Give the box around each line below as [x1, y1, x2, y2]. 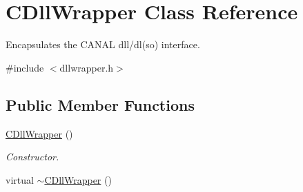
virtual [6, 172, 34, 186]
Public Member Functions [6, 94, 195, 115]
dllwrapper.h [59, 60, 114, 74]
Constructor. [6, 149, 59, 164]
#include [6, 60, 44, 74]
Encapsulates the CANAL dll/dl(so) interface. [6, 37, 200, 52]
